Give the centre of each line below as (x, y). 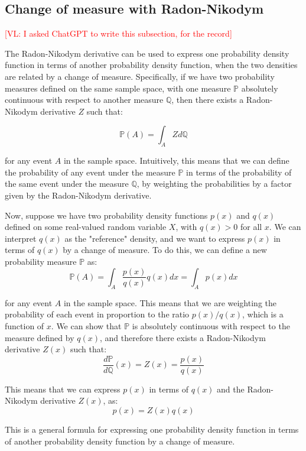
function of (25, 325)
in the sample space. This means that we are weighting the (170, 302)
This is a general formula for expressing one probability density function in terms (152, 429)
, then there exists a (208, 100)
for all (251, 227)
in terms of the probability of (239, 172)
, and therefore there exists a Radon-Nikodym (183, 337)
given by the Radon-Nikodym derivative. (78, 195)
